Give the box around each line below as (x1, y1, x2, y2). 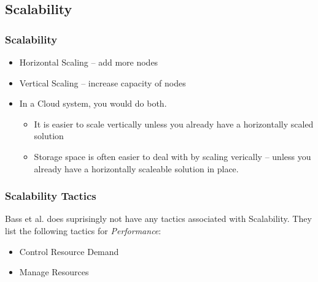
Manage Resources (19, 265, 89, 278)
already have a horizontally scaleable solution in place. (34, 162, 239, 175)
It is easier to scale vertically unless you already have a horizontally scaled (34, 117, 314, 130)
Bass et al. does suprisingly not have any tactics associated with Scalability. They (5, 212, 312, 225)
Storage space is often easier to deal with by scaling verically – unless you (34, 150, 311, 162)
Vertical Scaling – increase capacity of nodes (19, 76, 186, 89)
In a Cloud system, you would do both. (19, 97, 167, 110)
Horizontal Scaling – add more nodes (19, 56, 158, 68)
